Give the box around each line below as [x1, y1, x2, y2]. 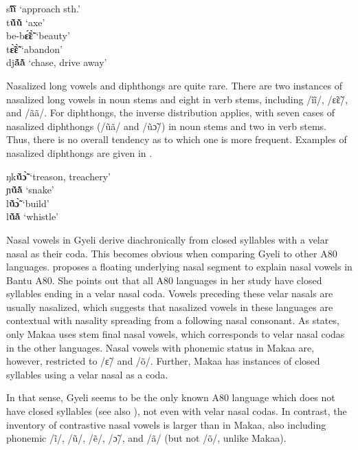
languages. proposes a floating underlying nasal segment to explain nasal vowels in [6, 259, 353, 274]
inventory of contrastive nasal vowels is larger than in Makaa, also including [6, 417, 326, 431]
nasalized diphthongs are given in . [6, 145, 153, 160]
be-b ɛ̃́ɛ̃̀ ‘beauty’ [6, 28, 70, 43]
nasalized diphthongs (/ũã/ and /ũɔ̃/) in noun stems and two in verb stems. [6, 118, 326, 133]
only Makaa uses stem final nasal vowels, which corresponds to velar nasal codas [6, 327, 345, 341]
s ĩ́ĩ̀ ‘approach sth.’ [6, 1, 80, 15]
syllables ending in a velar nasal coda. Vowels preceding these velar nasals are [6, 286, 333, 301]
